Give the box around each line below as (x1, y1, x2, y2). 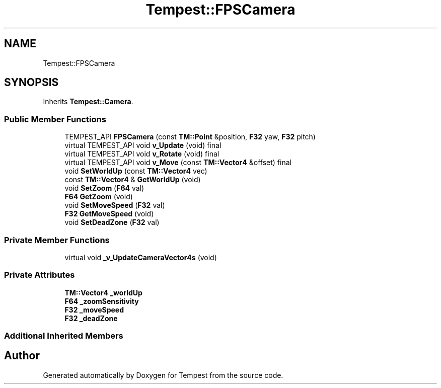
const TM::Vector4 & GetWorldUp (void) (64, 175, 201, 184)
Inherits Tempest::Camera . (43, 97, 133, 106)
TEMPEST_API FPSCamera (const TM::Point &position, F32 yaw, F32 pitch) (64, 132, 316, 141)
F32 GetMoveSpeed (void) (64, 209, 154, 218)
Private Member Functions (4, 235, 110, 245)
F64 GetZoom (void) (64, 192, 133, 201)
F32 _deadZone (64, 314, 118, 323)
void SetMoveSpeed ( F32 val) (64, 201, 165, 210)
